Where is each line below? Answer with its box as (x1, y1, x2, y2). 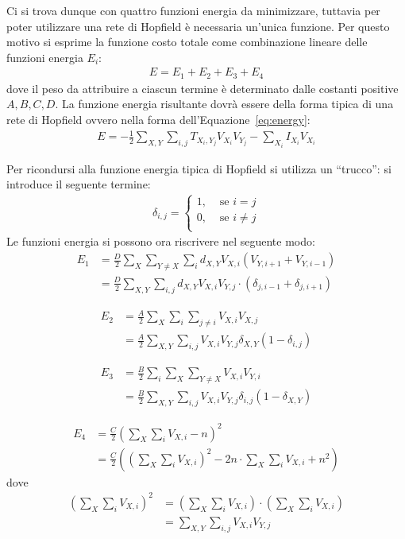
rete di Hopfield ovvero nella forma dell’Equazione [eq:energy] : (6, 111, 310, 128)
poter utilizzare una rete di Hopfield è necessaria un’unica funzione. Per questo (6, 17, 390, 34)
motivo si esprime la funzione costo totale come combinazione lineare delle (6, 33, 368, 50)
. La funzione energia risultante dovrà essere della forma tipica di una (55, 95, 394, 112)
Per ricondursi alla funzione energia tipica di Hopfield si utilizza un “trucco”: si (6, 160, 391, 176)
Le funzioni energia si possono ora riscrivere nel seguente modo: (6, 233, 315, 250)
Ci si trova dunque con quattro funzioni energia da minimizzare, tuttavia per (6, 2, 380, 18)
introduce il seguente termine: (6, 176, 151, 192)
